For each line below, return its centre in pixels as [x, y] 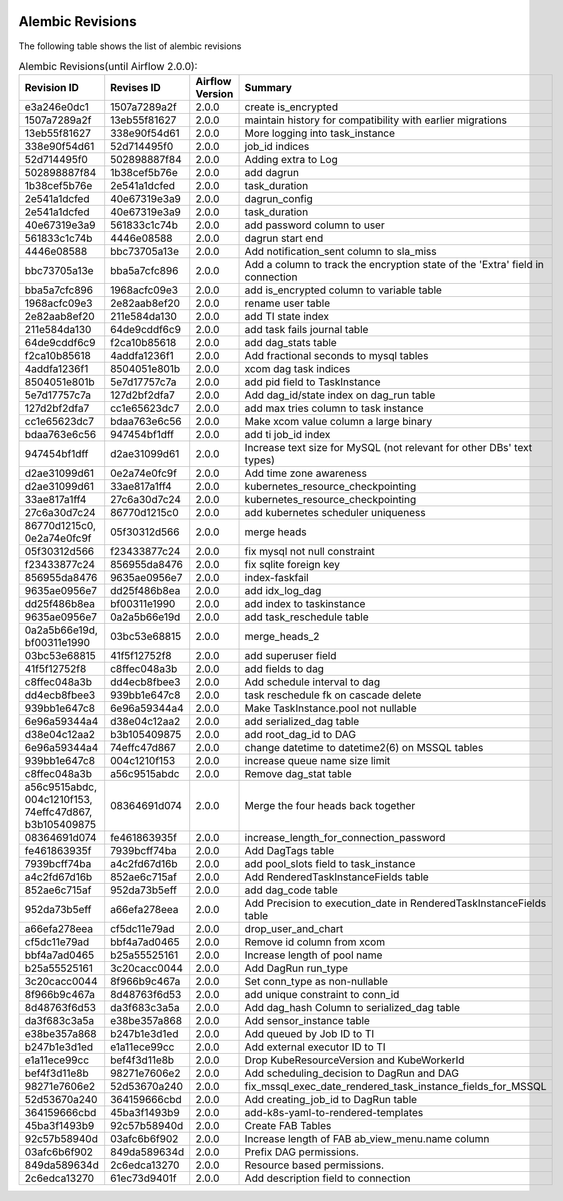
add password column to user [314, 225]
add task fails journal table [306, 330]
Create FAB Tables [288, 1126]
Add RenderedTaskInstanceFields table [336, 877]
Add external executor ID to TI [315, 1047]
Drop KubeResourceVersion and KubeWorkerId [354, 1060]
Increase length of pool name [313, 955]
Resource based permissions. [314, 1165]
